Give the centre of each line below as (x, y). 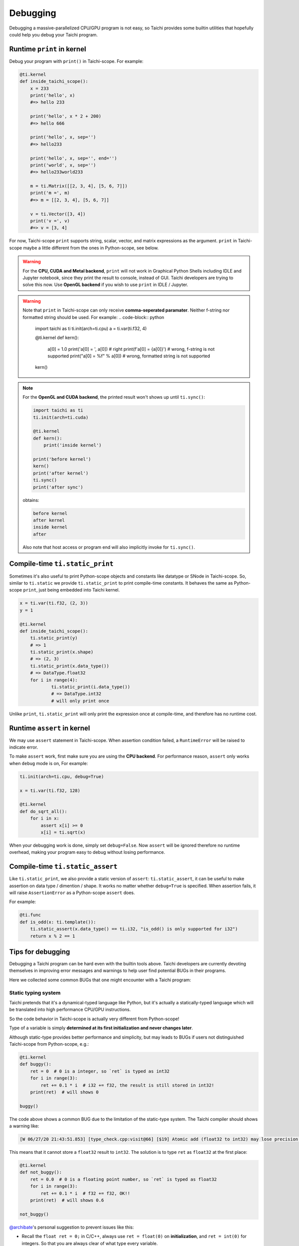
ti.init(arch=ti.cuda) (61, 417)
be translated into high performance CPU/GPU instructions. (70, 1010)
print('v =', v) (50, 221)
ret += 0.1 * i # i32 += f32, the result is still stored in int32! (127, 1085)
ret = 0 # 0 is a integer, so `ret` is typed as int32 (100, 1071)
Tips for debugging (40, 952)
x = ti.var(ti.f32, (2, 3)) (54, 603)
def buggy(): (36, 1064)
